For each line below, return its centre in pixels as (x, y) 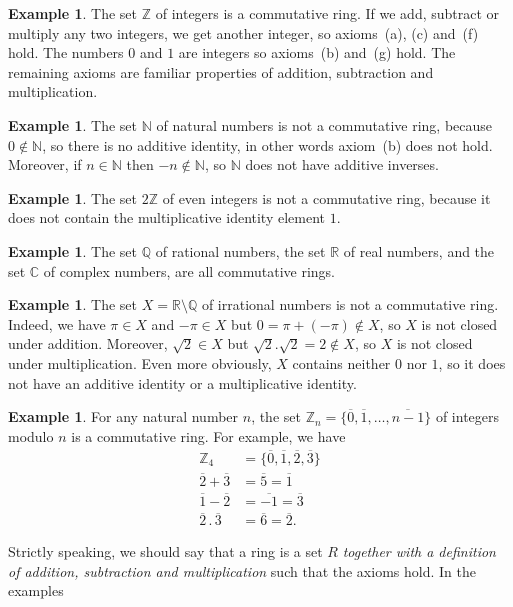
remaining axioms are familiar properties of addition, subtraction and (221, 71)
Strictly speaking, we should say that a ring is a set (165, 551)
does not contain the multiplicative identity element (167, 217)
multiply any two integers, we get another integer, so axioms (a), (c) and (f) (243, 32)
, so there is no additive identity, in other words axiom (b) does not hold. (267, 144)
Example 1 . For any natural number (123, 416)
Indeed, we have (57, 323)
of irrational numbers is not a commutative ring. (350, 304)
